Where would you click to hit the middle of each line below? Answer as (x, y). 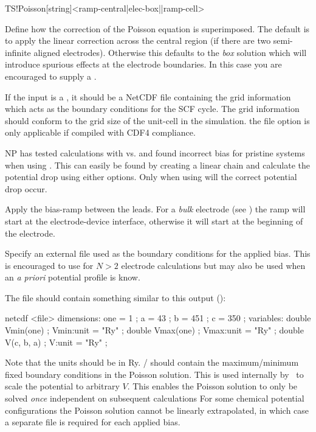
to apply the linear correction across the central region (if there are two (138, 40)
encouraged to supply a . (51, 76)
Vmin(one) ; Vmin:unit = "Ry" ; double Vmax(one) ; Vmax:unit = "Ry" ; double (154, 330)
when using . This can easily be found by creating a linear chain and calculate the (157, 165)
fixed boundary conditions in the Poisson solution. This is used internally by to (154, 374)
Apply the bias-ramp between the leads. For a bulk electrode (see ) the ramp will (155, 209)
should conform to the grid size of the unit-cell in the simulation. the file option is (157, 120)
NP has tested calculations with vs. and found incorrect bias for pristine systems (155, 152)
